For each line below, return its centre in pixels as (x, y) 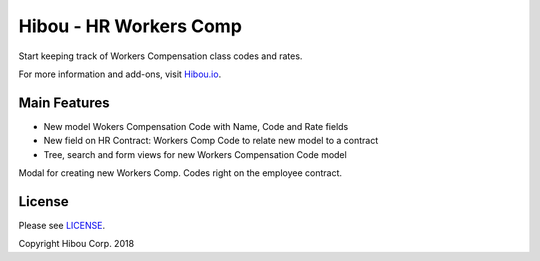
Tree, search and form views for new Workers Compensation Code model (195, 154)
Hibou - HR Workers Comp (130, 26)
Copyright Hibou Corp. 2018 (76, 244)
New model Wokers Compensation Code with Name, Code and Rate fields (196, 126)
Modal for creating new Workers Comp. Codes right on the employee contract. (180, 173)
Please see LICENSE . (61, 225)
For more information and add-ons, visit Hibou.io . (120, 74)
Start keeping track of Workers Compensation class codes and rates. (160, 56)
